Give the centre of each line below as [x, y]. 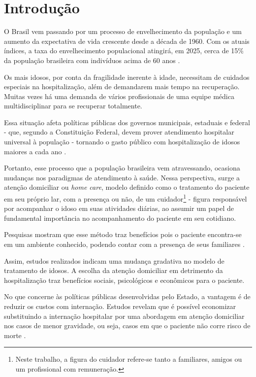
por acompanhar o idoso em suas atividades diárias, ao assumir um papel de [119, 208]
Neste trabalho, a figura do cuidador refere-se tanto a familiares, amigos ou [129, 359]
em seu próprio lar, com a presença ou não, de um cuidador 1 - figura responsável [126, 198]
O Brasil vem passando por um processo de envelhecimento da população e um [123, 31]
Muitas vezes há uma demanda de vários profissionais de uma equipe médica [119, 96]
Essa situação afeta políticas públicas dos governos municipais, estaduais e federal [127, 122]
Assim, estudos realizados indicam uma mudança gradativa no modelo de [114, 260]
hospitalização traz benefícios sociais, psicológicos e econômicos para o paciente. [124, 280]
